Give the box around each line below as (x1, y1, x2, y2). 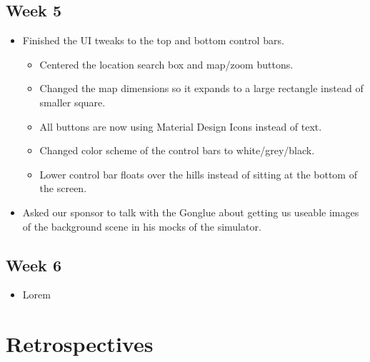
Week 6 (6, 253, 61, 276)
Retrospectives (6, 329, 154, 358)
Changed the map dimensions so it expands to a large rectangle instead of (39, 81, 364, 96)
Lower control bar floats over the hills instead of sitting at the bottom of (39, 166, 357, 181)
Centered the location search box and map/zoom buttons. (39, 56, 294, 71)
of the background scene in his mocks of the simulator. (22, 218, 261, 233)
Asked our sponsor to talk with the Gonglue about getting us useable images (22, 204, 359, 219)
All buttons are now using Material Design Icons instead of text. (39, 119, 322, 134)
